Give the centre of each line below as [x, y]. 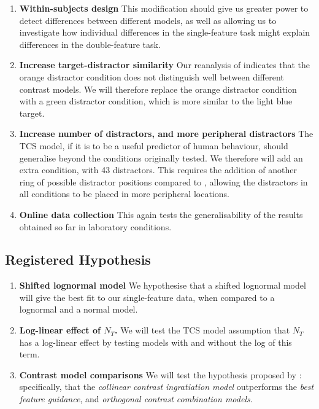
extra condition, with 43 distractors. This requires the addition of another [158, 170]
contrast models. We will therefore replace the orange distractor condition [158, 89]
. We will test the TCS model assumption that [202, 330]
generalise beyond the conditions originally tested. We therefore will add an [161, 158]
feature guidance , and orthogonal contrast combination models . [136, 399]
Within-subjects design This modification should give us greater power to [164, 8]
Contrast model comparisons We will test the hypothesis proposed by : [160, 374]
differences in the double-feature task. [90, 44]
